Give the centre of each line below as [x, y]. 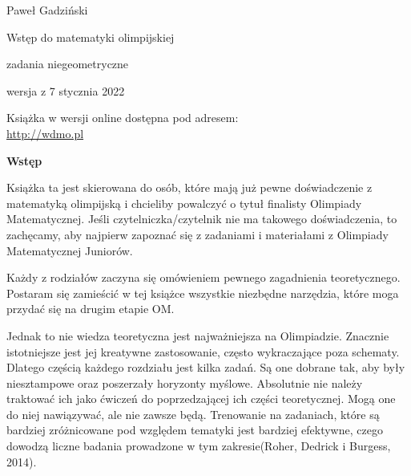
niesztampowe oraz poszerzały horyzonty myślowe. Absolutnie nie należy [185, 382]
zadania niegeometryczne [68, 64]
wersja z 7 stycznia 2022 [66, 90]
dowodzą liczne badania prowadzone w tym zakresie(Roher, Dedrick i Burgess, [199, 446]
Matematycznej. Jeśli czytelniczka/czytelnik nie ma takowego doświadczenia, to [202, 219]
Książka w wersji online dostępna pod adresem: [123, 118]
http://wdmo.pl [45, 133]
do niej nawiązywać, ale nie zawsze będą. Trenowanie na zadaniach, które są [193, 414]
